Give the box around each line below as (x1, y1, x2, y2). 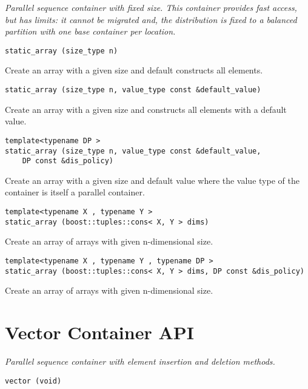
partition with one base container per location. (5, 25, 176, 38)
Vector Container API (5, 320, 194, 345)
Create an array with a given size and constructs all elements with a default (5, 103, 287, 115)
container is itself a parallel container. (5, 186, 145, 198)
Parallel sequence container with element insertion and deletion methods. (5, 354, 275, 367)
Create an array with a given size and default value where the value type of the (5, 174, 300, 186)
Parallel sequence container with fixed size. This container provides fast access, (5, 1, 297, 13)
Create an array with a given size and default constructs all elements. (5, 64, 263, 76)
